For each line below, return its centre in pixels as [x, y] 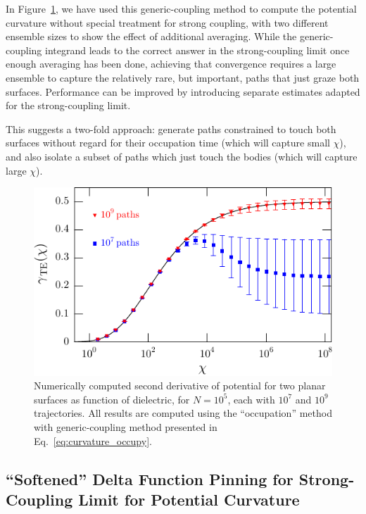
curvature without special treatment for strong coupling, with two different [167, 22]
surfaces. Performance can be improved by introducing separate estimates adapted [183, 91]
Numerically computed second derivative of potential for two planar [180, 385]
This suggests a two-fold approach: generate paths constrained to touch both [171, 128]
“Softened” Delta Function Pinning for [150, 478]
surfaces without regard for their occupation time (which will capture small [168, 143]
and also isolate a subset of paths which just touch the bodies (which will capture [182, 156]
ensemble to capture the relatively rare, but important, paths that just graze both [183, 77]
